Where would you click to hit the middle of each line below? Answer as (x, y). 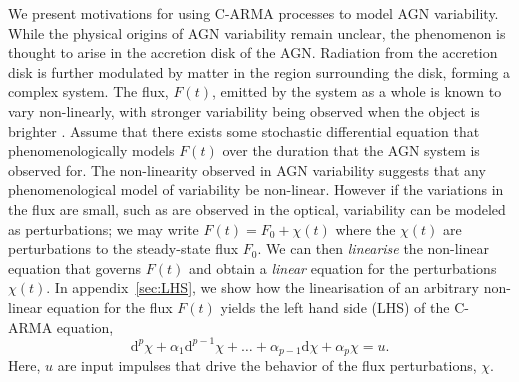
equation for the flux (109, 306)
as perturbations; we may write (103, 228)
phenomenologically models (91, 150)
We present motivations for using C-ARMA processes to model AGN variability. (253, 13)
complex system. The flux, (88, 91)
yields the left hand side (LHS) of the (335, 306)
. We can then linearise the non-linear (373, 248)
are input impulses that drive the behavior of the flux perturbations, (267, 365)
